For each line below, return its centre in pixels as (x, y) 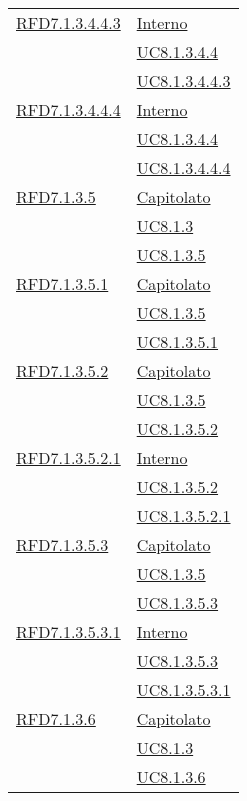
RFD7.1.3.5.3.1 (68, 631)
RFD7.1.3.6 (56, 718)
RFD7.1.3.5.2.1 (68, 457)
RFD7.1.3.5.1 (62, 283)
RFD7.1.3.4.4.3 (68, 22)
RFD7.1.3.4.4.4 (68, 109)
